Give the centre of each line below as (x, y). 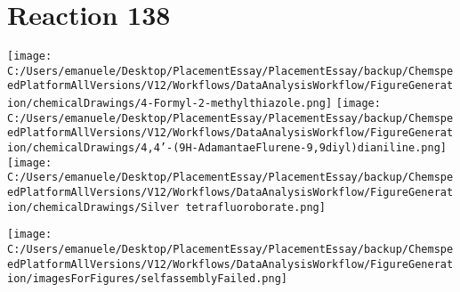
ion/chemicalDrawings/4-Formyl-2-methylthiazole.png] (170, 104)
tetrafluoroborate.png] (255, 207)
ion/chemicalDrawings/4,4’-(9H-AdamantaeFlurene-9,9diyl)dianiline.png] (227, 148)
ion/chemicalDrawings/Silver (93, 207)
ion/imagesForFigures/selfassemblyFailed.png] (147, 279)
